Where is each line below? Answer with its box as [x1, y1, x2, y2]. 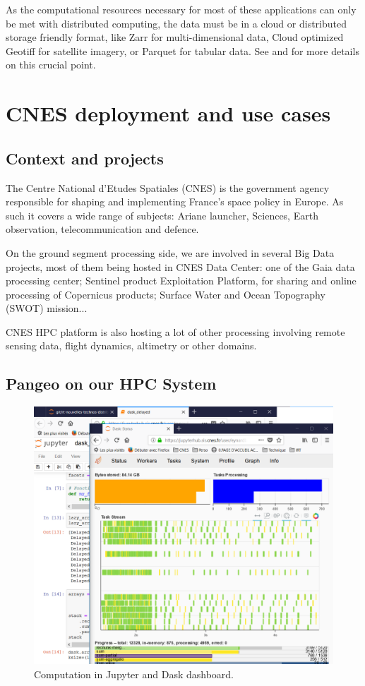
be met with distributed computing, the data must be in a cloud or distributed [6, 16, 347, 30]
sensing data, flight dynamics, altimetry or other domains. [6, 338, 257, 353]
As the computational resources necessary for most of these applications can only [6, 2, 357, 16]
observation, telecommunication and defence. [6, 222, 199, 236]
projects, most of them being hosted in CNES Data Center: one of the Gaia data [6, 259, 355, 274]
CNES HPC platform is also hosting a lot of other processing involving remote [6, 324, 345, 339]
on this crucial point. [6, 57, 96, 72]
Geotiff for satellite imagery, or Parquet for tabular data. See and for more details [6, 43, 359, 58]
